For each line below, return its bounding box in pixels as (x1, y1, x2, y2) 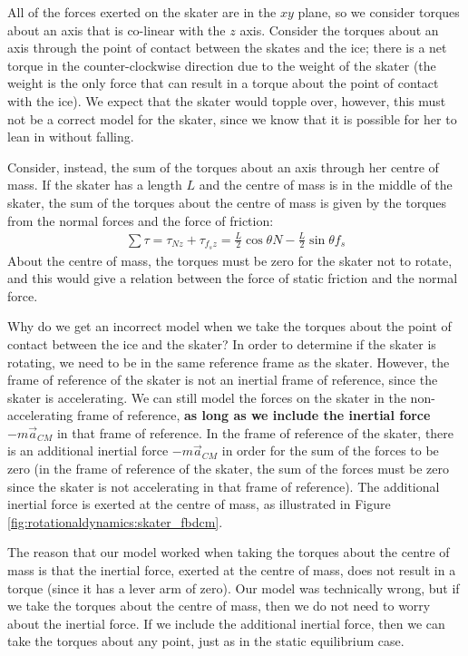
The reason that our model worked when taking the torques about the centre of (7, 543, 450, 562)
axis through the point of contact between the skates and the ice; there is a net (7, 38, 447, 57)
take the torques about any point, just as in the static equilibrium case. (7, 632, 405, 651)
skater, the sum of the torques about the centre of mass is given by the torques (7, 192, 447, 211)
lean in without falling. (7, 127, 134, 146)
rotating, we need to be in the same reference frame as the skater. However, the (7, 352, 450, 371)
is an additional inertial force (7, 441, 169, 460)
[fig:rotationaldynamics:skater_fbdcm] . (7, 512, 223, 531)
